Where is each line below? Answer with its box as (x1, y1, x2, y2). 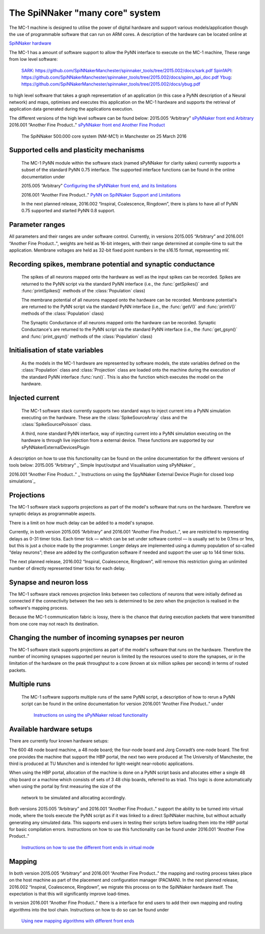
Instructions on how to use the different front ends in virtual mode (21, 844, 155, 850)
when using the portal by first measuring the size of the (9, 784, 121, 790)
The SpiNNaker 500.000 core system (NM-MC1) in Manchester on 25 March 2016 (21, 133, 187, 139)
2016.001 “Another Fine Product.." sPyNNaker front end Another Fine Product (9, 122, 165, 128)
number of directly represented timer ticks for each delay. (9, 566, 126, 571)
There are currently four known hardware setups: (9, 737, 109, 744)
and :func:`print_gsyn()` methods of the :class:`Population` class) (21, 333, 153, 339)
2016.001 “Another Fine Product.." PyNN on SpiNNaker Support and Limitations (21, 192, 181, 198)
